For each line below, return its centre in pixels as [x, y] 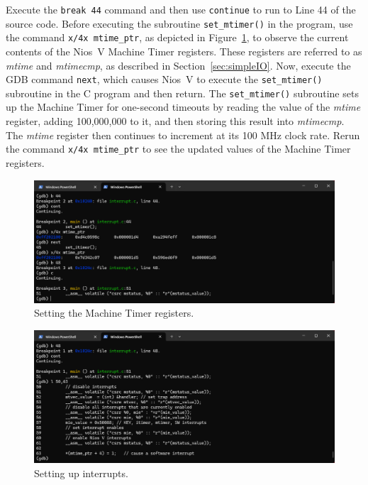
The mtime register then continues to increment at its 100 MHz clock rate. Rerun [183, 135]
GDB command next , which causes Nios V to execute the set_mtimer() [164, 79]
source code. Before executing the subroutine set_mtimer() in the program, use [179, 23]
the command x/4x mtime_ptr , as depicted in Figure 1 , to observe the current [177, 37]
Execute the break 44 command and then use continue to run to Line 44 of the [181, 9]
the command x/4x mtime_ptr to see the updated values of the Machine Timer [178, 149]
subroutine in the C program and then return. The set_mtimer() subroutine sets [182, 93]
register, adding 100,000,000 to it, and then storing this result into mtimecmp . [175, 121]
